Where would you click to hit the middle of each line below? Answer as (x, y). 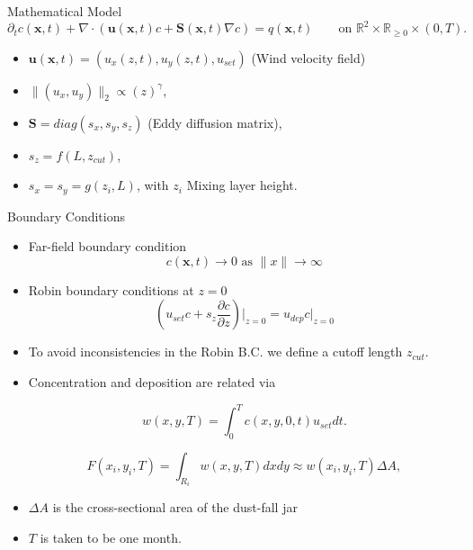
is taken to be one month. (111, 537)
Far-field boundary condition (107, 246)
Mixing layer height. (242, 185)
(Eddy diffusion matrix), (215, 122)
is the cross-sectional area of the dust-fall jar (175, 507)
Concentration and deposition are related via (152, 381)
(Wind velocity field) (308, 57)
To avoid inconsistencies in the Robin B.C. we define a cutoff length (215, 352)
